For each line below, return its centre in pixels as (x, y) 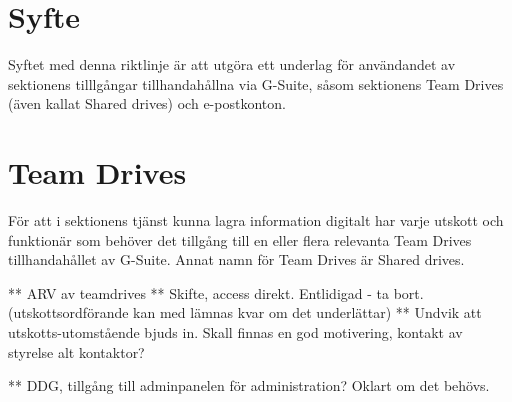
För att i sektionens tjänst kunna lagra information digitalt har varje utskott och (256, 220)
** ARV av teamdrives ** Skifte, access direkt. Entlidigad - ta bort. (216, 292)
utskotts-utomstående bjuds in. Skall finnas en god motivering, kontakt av (235, 332)
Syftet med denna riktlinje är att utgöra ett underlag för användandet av (232, 64)
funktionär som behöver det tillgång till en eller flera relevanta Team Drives (240, 239)
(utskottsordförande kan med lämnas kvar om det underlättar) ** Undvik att (245, 312)
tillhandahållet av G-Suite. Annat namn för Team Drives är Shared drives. (236, 259)
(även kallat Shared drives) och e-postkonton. (147, 103)
